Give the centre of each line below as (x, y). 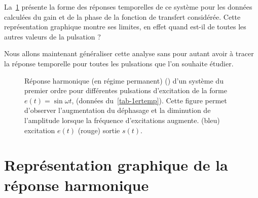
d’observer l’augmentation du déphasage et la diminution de (118, 110)
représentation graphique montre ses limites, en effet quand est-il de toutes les (125, 27)
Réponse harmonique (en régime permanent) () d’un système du (124, 80)
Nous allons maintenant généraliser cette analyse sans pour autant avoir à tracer (129, 53)
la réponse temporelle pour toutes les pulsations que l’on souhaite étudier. (119, 63)
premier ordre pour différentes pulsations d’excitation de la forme (126, 90)
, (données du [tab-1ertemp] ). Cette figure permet (149, 100)
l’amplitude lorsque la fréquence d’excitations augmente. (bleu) (122, 120)
